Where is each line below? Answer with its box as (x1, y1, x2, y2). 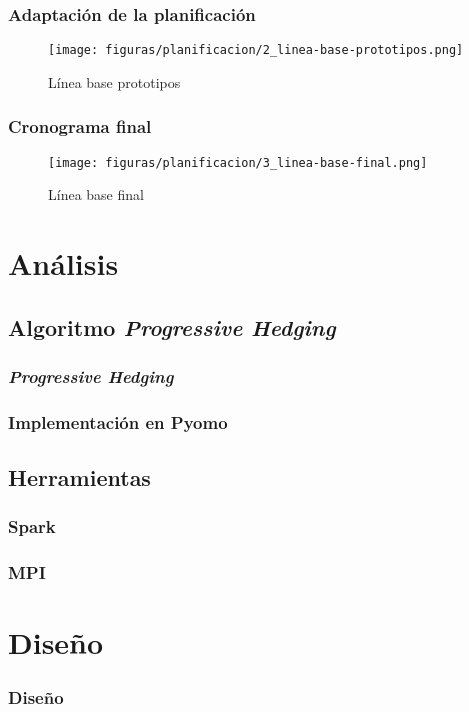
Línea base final (48, 184, 144, 205)
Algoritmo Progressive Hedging (8, 311, 336, 342)
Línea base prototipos (48, 71, 181, 92)
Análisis (8, 243, 119, 284)
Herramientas (8, 462, 151, 493)
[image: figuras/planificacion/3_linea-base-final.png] (48, 155, 428, 170)
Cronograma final (8, 114, 152, 139)
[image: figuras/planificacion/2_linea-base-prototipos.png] (48, 43, 464, 58)
